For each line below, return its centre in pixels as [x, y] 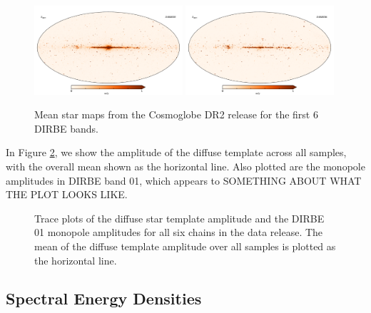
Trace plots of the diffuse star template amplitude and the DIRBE [179, 218]
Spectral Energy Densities [104, 298]
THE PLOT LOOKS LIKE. [67, 194]
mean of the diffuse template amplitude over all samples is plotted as [185, 246]
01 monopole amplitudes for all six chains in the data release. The [179, 232]
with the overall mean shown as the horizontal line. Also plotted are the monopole [185, 166]
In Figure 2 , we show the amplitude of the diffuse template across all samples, [176, 152]
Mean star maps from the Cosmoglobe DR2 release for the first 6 [176, 114]
